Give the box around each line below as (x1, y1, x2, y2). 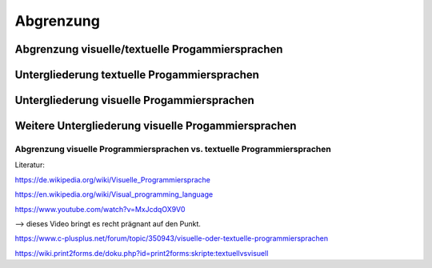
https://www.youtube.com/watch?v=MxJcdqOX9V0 (14, 204, 186, 214)
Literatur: (14, 160, 46, 170)
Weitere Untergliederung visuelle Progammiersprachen (14, 119, 297, 133)
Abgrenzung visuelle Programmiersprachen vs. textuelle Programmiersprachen (14, 143, 331, 154)
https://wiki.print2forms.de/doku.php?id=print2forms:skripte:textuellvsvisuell (14, 248, 269, 258)
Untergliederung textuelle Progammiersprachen (14, 68, 260, 82)
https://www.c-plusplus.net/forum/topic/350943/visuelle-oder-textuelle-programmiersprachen (14, 234, 329, 243)
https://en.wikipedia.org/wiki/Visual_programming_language (14, 190, 214, 199)
